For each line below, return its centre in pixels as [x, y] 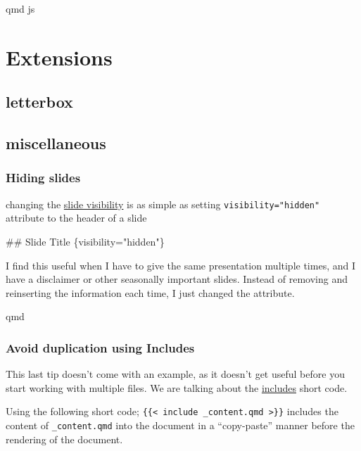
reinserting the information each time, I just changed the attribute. [150, 292]
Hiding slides [43, 178]
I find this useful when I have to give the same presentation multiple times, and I [180, 265]
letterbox [39, 102]
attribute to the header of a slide [76, 218]
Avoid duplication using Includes [100, 347]
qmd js [20, 8]
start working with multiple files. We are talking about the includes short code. [177, 387]
